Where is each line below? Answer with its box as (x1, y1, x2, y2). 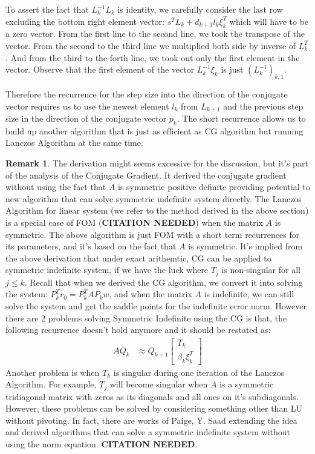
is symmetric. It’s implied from (188, 240, 303, 252)
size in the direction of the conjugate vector (5, 112, 167, 125)
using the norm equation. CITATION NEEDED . (5, 438, 198, 450)
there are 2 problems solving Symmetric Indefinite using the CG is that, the (5, 311, 287, 324)
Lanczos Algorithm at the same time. (5, 136, 143, 149)
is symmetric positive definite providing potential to (117, 180, 310, 193)
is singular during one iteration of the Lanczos (113, 366, 285, 378)
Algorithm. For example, (5, 378, 97, 390)
